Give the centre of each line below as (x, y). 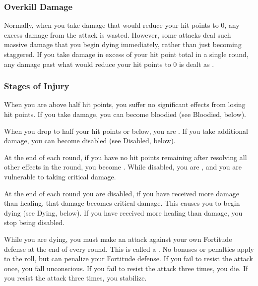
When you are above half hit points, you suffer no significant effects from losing (125, 104)
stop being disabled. (34, 222)
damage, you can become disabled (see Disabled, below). (90, 141)
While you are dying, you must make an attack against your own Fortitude (118, 239)
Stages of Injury (37, 86)
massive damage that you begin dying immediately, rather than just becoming (123, 44)
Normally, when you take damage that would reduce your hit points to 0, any (122, 25)
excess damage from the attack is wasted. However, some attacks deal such (118, 34)
